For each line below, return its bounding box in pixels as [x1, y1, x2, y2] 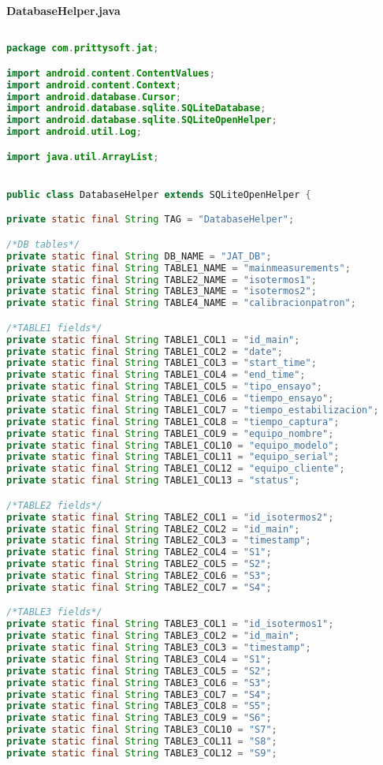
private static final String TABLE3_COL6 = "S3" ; [6, 677, 272, 688]
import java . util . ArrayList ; [6, 151, 159, 162]
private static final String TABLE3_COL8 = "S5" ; [6, 700, 272, 712]
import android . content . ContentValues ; [6, 67, 215, 79]
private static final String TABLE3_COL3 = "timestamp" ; [6, 642, 311, 654]
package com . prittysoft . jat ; [6, 43, 159, 54]
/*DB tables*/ [6, 238, 80, 250]
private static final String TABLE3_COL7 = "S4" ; [6, 688, 272, 700]
